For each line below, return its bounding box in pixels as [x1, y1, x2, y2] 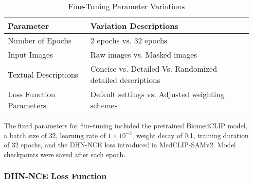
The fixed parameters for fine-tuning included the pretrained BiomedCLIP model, [4, 121, 248, 130]
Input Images [8, 49, 53, 60]
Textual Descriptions [8, 68, 78, 80]
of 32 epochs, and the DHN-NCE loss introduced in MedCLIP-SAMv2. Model [4, 140, 236, 150]
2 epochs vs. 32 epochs [90, 35, 167, 46]
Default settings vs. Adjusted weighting [90, 88, 225, 100]
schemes [90, 100, 118, 111]
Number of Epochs [8, 35, 72, 46]
